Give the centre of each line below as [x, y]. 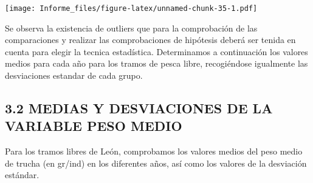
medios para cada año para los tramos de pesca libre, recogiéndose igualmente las [156, 63]
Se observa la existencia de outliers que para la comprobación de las [131, 28]
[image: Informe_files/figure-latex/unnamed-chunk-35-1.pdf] [131, 8]
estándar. [22, 175]
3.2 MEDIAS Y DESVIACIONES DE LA [139, 108]
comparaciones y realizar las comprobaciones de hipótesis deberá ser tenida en [150, 40]
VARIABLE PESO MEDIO [94, 126]
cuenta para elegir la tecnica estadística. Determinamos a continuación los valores [156, 51]
